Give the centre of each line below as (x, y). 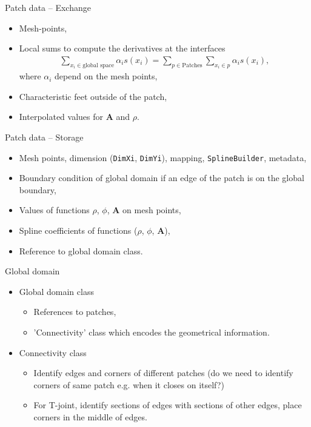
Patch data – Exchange (48, 7)
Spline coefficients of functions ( (78, 230)
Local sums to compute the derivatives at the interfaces (122, 48)
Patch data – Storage (44, 137)
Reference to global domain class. (81, 250)
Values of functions (54, 210)
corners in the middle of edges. (90, 417)
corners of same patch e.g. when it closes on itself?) (129, 384)
